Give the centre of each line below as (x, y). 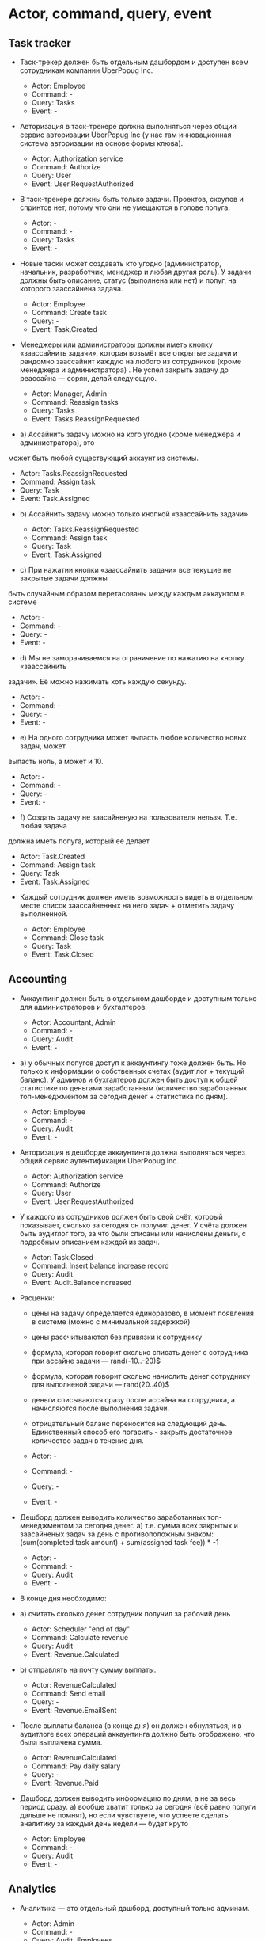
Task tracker (40, 43)
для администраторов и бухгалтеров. (83, 1007)
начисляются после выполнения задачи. (100, 1408)
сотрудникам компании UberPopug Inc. (86, 70)
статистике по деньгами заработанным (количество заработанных (133, 1088)
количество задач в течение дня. (87, 1440)
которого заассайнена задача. (71, 289)
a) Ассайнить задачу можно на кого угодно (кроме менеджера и (130, 434)
